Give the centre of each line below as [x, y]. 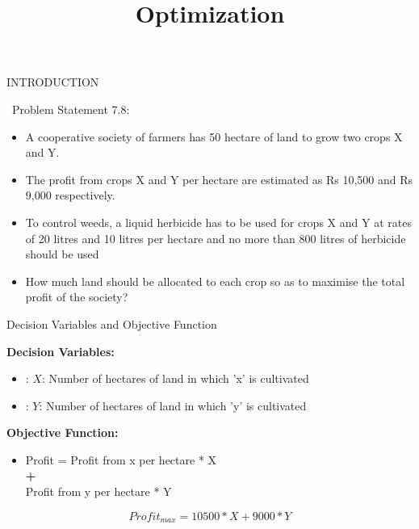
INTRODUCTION [53, 82]
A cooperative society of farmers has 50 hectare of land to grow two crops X [214, 136]
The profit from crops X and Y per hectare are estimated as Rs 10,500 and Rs [219, 179]
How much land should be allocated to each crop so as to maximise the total [215, 281]
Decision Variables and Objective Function [112, 323]
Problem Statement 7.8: [71, 109]
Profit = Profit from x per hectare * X [121, 459]
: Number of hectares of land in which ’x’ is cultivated [175, 378]
